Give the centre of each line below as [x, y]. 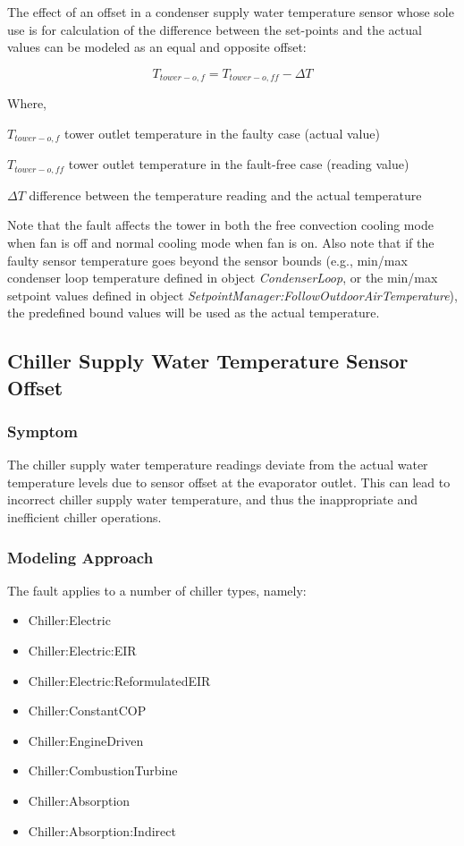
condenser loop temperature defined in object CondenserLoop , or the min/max [223, 278]
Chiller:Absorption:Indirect [102, 830]
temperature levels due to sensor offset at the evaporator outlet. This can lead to [229, 482]
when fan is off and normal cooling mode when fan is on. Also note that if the [221, 242]
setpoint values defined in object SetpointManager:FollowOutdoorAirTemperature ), [232, 295]
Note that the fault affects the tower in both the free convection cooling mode [220, 225]
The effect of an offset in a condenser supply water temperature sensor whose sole [231, 12]
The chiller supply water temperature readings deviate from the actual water [218, 465]
